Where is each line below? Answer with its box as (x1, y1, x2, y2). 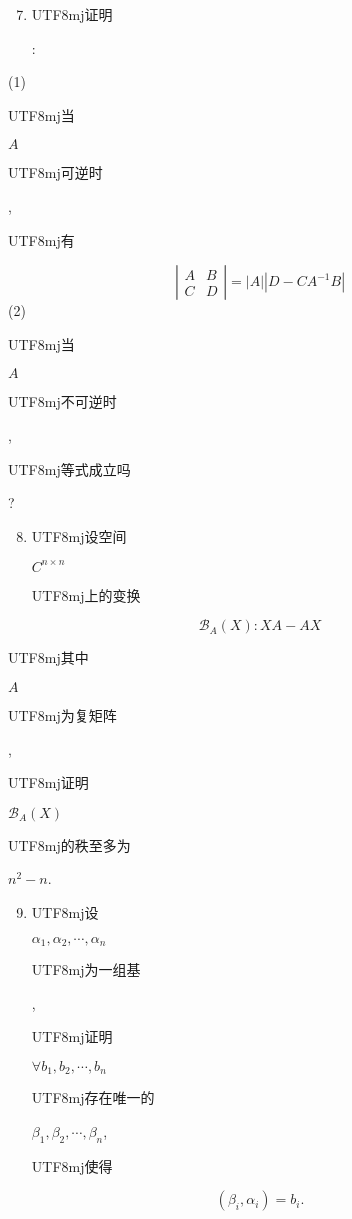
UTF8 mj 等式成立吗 (8, 458, 131, 479)
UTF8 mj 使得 (31, 1155, 113, 1176)
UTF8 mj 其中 (8, 647, 89, 668)
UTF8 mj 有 (8, 229, 75, 250)
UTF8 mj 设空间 (31, 525, 127, 546)
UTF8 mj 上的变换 (31, 584, 141, 605)
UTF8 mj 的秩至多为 (8, 834, 131, 855)
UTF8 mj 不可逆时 (8, 391, 117, 412)
